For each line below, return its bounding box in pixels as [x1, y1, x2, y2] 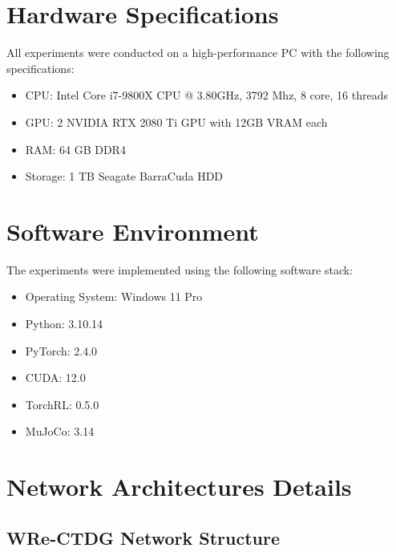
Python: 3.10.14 [25, 315, 103, 331]
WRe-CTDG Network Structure [6, 525, 281, 550]
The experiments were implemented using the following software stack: [6, 261, 354, 278]
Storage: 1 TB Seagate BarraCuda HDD [25, 168, 224, 185]
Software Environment [6, 214, 259, 247]
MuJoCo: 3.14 [25, 423, 95, 440]
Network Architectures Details [6, 470, 352, 503]
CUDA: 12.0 [25, 369, 86, 386]
